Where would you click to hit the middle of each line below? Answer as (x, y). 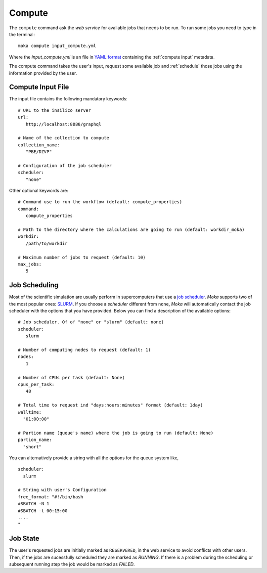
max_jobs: (30, 264)
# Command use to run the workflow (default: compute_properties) (100, 202)
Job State (24, 539)
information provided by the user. (43, 73)
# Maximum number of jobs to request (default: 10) (82, 257)
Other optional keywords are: (39, 191)
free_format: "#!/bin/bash (51, 497)
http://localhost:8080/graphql (63, 124)
